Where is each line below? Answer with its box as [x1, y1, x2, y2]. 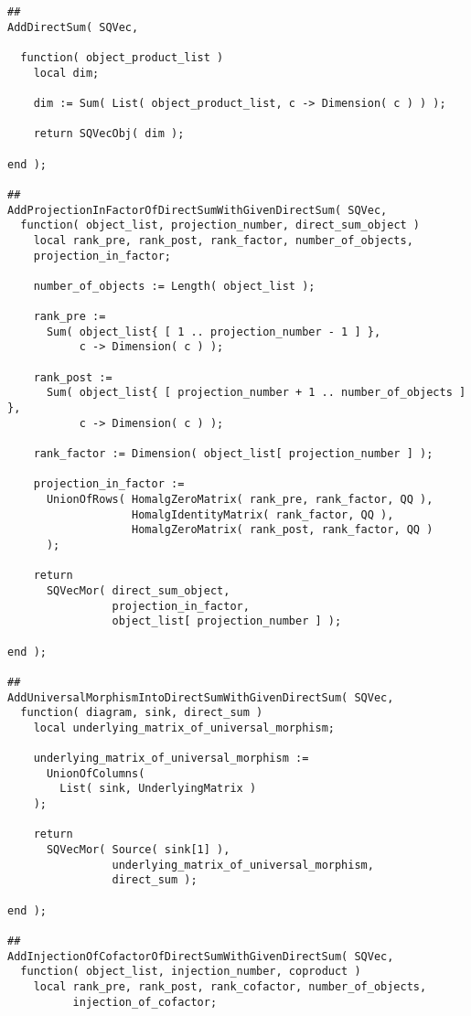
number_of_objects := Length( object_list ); [33, 279, 316, 293]
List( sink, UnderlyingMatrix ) [59, 782, 257, 796]
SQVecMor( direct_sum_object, [46, 583, 230, 597]
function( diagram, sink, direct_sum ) [20, 706, 263, 720]
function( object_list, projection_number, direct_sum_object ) [20, 219, 421, 232]
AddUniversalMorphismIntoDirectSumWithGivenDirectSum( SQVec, [7, 690, 394, 704]
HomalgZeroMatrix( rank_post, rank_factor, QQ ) [132, 523, 434, 537]
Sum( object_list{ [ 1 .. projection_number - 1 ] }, [46, 325, 381, 338]
